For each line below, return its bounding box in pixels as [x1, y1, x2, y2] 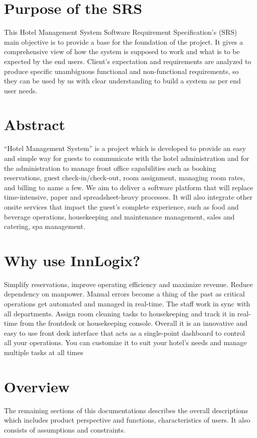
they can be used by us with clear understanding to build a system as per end [4, 75, 241, 86]
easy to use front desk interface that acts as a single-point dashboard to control [4, 327, 245, 338]
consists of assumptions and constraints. [4, 424, 126, 435]
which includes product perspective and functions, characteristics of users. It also [4, 415, 251, 425]
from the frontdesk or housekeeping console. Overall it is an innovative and [19, 318, 248, 328]
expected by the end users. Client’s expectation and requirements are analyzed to [4, 56, 252, 66]
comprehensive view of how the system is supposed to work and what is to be [4, 46, 240, 57]
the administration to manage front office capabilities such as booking [4, 162, 216, 173]
